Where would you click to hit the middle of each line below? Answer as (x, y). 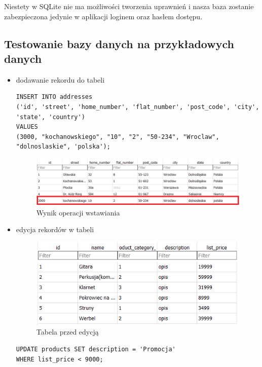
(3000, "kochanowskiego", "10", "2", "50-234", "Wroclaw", (118, 137)
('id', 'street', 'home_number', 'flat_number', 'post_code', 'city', (138, 107)
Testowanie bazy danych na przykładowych (119, 43)
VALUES (27, 127)
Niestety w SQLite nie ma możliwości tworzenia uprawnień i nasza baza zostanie (129, 6)
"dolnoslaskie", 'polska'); (63, 147)
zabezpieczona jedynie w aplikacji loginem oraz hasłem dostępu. (103, 16)
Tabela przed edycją (67, 332)
